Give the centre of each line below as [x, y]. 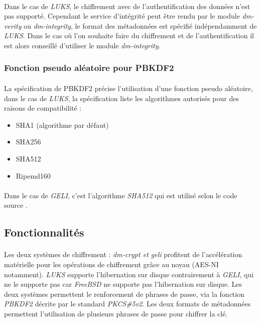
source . [16, 205]
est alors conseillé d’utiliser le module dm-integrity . [82, 45]
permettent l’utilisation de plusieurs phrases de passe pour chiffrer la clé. [116, 313]
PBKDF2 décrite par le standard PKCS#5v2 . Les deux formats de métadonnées [127, 304]
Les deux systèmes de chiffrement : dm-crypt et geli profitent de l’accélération [123, 254]
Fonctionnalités [44, 232]
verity [13, 25]
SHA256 [28, 142]
